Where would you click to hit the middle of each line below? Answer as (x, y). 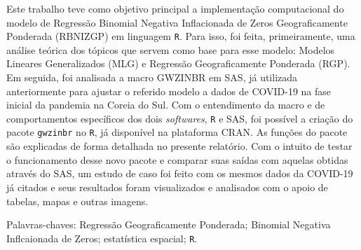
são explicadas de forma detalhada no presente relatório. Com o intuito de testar (179, 146)
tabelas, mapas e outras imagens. (77, 201)
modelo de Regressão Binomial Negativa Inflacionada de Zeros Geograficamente (177, 22)
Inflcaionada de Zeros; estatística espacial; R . (102, 238)
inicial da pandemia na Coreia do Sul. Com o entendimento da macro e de (166, 105)
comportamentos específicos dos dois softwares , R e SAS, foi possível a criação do (180, 118)
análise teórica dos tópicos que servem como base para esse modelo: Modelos (171, 49)
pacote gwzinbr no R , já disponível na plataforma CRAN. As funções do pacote (177, 132)
